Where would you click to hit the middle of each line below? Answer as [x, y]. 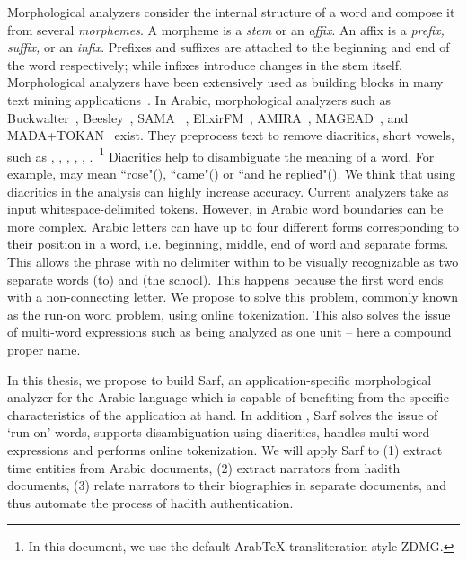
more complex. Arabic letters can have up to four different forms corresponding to [233, 226]
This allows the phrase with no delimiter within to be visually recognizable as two [233, 261]
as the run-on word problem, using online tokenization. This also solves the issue [229, 314]
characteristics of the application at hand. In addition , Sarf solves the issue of [223, 414]
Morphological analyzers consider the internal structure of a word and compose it [231, 12]
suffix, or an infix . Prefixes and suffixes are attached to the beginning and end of [229, 47]
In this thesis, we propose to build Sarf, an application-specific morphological [220, 379]
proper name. [44, 349]
